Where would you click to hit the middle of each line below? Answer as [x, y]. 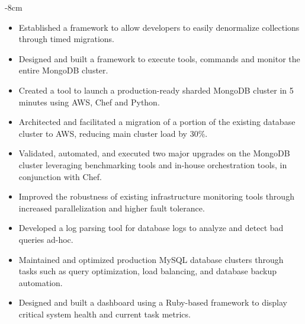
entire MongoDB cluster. [63, 70]
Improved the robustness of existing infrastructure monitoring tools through [156, 196]
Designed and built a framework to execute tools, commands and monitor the [159, 58]
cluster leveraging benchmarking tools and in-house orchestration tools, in [153, 164]
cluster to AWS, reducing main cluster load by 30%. [113, 133]
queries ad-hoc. [46, 239]
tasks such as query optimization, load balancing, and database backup [148, 271]
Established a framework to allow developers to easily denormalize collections [159, 27]
